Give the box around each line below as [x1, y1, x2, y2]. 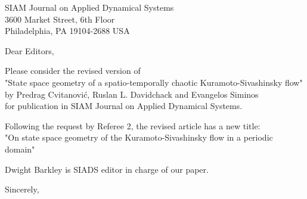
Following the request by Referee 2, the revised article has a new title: [5, 119, 261, 132]
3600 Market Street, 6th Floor [5, 13, 115, 25]
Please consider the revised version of [5, 64, 141, 77]
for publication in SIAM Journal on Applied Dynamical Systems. [5, 99, 243, 112]
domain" [5, 142, 35, 155]
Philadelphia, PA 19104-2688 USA [5, 24, 130, 37]
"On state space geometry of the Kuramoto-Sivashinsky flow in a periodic [5, 131, 273, 144]
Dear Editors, [5, 44, 54, 57]
